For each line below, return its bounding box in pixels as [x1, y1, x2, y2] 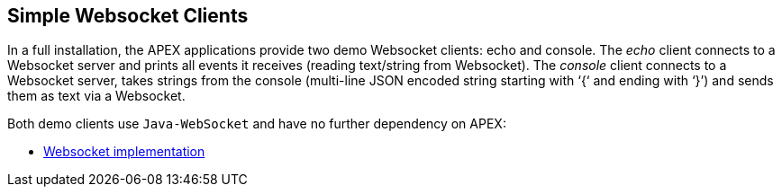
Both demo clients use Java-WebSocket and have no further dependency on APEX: [7, 116, 506, 132]
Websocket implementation [43, 144, 205, 160]
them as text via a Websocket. [7, 88, 186, 104]
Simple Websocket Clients [7, 4, 249, 27]
